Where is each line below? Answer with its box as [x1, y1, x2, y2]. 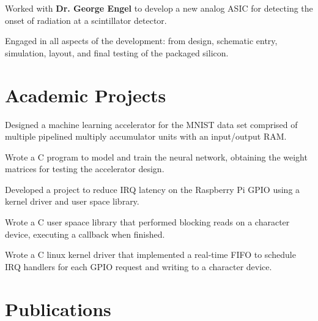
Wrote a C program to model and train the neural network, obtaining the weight [5, 150, 308, 163]
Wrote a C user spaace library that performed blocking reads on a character [5, 216, 290, 228]
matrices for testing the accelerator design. [5, 162, 165, 175]
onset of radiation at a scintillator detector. [5, 13, 167, 26]
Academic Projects [5, 82, 166, 107]
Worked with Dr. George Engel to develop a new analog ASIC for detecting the [5, 2, 313, 14]
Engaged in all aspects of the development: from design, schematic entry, [5, 34, 278, 47]
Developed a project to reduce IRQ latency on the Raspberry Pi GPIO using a [5, 183, 300, 195]
